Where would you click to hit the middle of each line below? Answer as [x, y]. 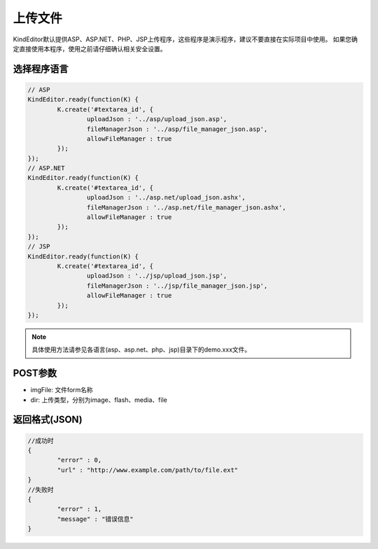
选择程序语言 [41, 69]
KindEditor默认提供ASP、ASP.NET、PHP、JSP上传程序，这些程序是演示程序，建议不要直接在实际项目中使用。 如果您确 [185, 39]
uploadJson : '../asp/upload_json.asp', [157, 119]
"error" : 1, [79, 509]
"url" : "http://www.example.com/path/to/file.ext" [148, 470]
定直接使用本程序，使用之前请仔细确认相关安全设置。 [90, 48]
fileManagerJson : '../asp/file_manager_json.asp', [177, 129]
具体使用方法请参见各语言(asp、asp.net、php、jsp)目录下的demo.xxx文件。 [141, 349]
